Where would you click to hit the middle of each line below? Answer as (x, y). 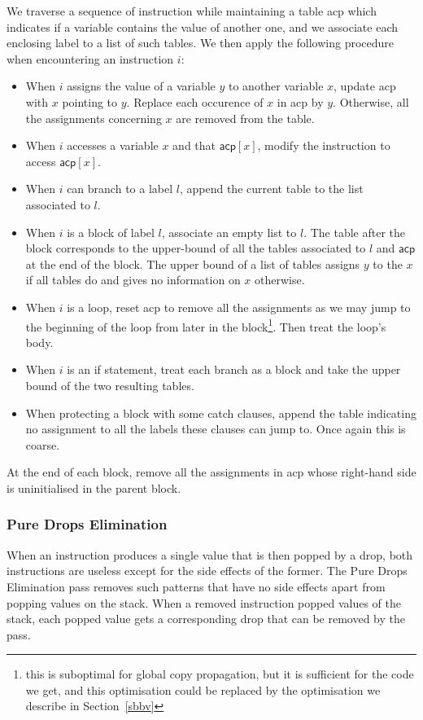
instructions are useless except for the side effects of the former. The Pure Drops (207, 571)
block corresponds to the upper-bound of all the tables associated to (196, 248)
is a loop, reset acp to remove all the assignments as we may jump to (239, 307)
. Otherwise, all (371, 101)
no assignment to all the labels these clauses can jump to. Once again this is (216, 429)
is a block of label (111, 232)
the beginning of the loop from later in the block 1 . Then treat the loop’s (206, 325)
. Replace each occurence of (195, 101)
